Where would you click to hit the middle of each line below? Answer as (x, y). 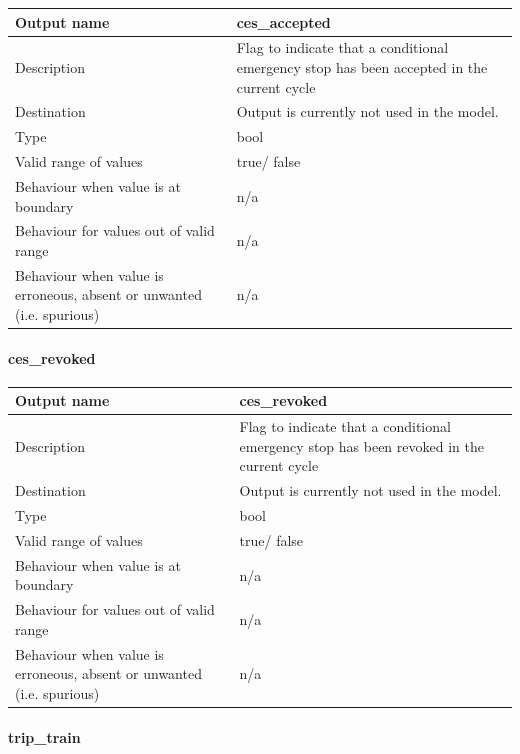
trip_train (44, 736)
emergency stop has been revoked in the (361, 445)
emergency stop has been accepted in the (362, 66)
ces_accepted (283, 21)
